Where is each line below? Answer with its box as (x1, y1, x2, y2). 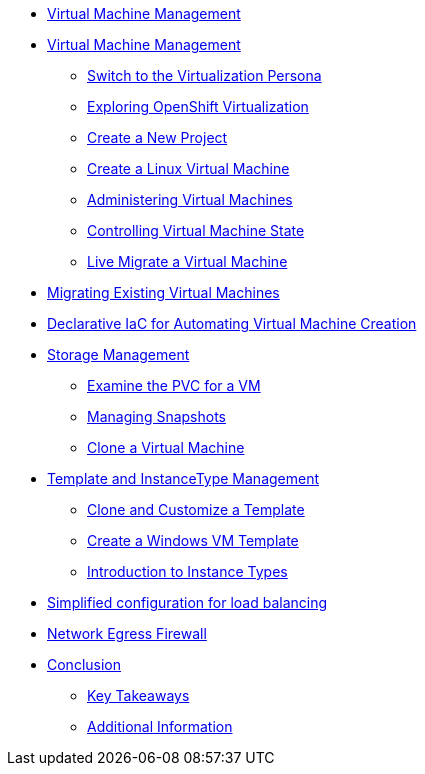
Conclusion (47, 656, 122, 673)
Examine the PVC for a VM (87, 377, 261, 394)
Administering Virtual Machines (87, 191, 293, 208)
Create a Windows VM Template (87, 532, 299, 549)
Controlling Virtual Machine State (87, 222, 305, 239)
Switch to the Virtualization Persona (87, 67, 322, 84)
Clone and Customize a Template (87, 501, 305, 518)
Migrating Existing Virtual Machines (47, 284, 280, 301)
